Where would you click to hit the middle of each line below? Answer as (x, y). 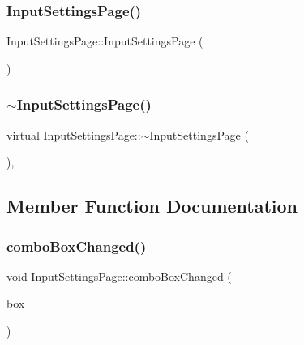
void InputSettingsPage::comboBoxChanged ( (119, 276)
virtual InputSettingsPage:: (74, 134)
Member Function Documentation (152, 206)
